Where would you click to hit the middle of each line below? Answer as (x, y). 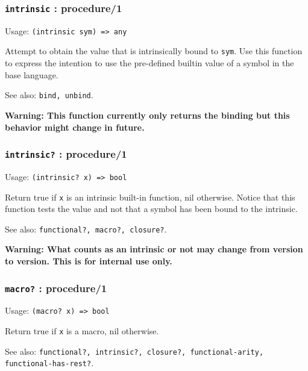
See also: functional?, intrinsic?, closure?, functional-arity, (134, 351)
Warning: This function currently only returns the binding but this (147, 115)
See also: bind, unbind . (49, 95)
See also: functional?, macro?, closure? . (86, 229)
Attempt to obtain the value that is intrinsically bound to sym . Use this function (154, 51)
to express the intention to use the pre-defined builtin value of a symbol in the (149, 63)
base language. (32, 74)
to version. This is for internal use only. (89, 261)
